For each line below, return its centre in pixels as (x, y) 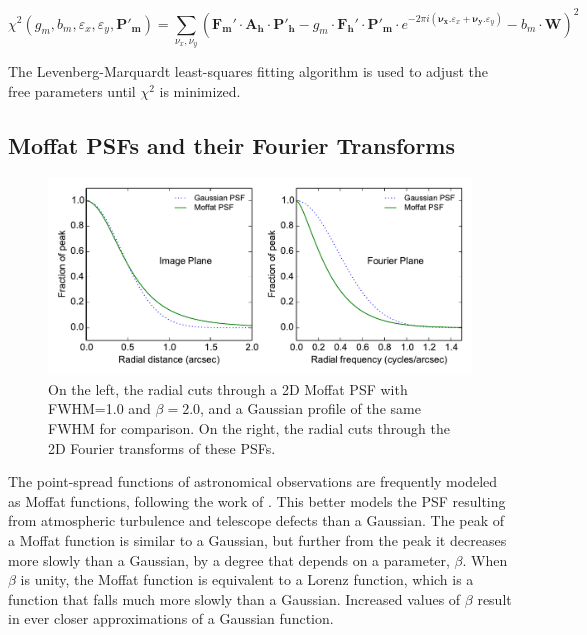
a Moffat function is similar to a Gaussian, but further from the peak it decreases (257, 539)
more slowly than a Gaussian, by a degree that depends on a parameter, (229, 559)
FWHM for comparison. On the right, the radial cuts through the (249, 427)
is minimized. (200, 90)
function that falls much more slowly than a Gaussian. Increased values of (234, 598)
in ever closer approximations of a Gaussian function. (171, 618)
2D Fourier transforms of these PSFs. (162, 447)
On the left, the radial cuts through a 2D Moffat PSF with (228, 388)
